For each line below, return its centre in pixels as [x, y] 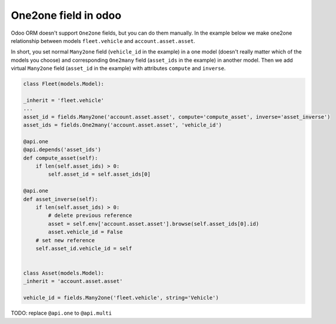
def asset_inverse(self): [61, 199]
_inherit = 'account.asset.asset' [73, 281]
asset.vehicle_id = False [85, 232]
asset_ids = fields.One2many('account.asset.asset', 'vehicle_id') [123, 125]
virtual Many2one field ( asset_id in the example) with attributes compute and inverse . [118, 68]
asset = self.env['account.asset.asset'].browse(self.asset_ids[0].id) [154, 224]
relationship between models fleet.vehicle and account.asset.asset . [103, 41]
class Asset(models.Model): [64, 273]
